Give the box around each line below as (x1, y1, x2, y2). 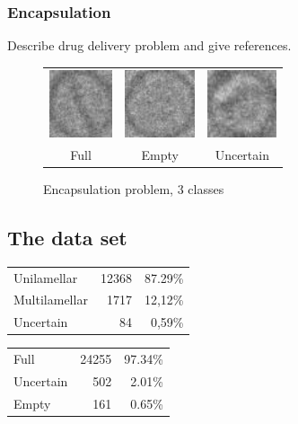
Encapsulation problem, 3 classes (43, 180, 224, 199)
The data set (7, 224, 127, 252)
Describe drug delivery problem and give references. (7, 36, 292, 55)
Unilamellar (13, 268, 78, 287)
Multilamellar (13, 290, 88, 309)
